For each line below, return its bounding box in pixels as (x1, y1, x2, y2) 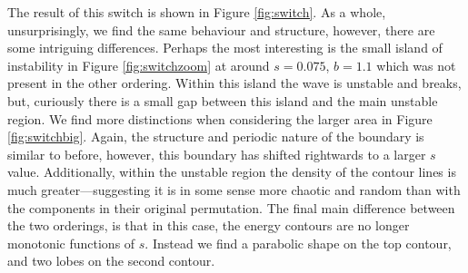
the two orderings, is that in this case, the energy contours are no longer (7, 216, 410, 235)
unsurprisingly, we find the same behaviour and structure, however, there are (7, 20, 435, 39)
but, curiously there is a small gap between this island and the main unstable (7, 91, 438, 110)
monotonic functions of (7, 233, 135, 252)
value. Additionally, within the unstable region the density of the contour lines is (7, 162, 456, 181)
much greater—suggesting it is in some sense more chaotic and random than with (7, 180, 461, 199)
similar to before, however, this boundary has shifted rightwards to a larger (7, 144, 426, 163)
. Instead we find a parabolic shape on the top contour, (144, 233, 452, 252)
